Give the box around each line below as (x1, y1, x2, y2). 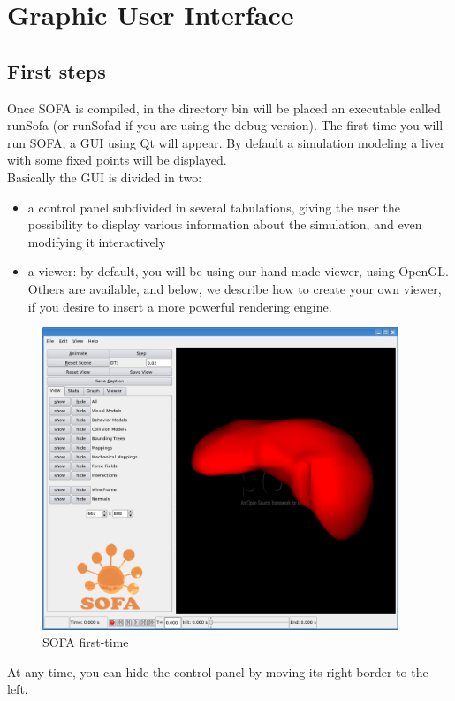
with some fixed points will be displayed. (7, 150, 227, 169)
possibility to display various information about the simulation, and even (27, 215, 422, 234)
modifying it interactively (27, 232, 166, 250)
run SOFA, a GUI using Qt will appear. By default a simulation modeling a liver (7, 133, 445, 151)
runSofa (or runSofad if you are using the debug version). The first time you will (7, 116, 444, 135)
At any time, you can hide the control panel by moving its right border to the (7, 662, 428, 681)
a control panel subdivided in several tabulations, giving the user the (27, 197, 401, 216)
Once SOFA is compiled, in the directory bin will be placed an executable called (7, 98, 441, 117)
